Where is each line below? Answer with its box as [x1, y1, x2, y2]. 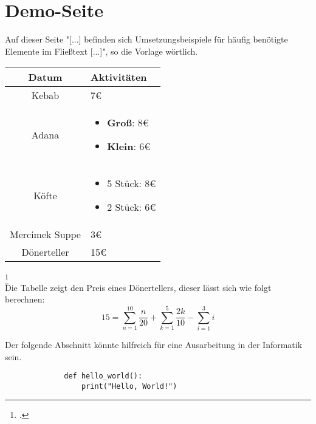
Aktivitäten [90, 70, 147, 84]
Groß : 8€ [107, 115, 149, 130]
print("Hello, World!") [81, 381, 177, 391]
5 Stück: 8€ [107, 176, 156, 191]
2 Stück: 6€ [107, 200, 156, 214]
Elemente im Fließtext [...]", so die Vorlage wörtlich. [5, 44, 198, 57]
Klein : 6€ [107, 139, 151, 154]
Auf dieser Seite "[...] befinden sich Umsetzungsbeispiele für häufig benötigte [5, 33, 288, 46]
